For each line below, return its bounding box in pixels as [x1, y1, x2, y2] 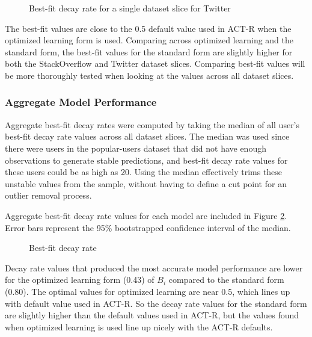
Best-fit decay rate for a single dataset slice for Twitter [29, 2, 231, 14]
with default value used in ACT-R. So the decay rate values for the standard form [5, 297, 307, 309]
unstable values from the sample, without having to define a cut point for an [5, 177, 287, 190]
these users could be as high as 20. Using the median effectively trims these [5, 165, 283, 178]
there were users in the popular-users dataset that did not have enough [5, 141, 266, 154]
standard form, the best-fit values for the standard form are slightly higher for [5, 45, 293, 58]
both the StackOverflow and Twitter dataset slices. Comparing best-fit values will [5, 57, 305, 70]
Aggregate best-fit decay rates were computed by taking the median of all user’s [5, 118, 300, 131]
